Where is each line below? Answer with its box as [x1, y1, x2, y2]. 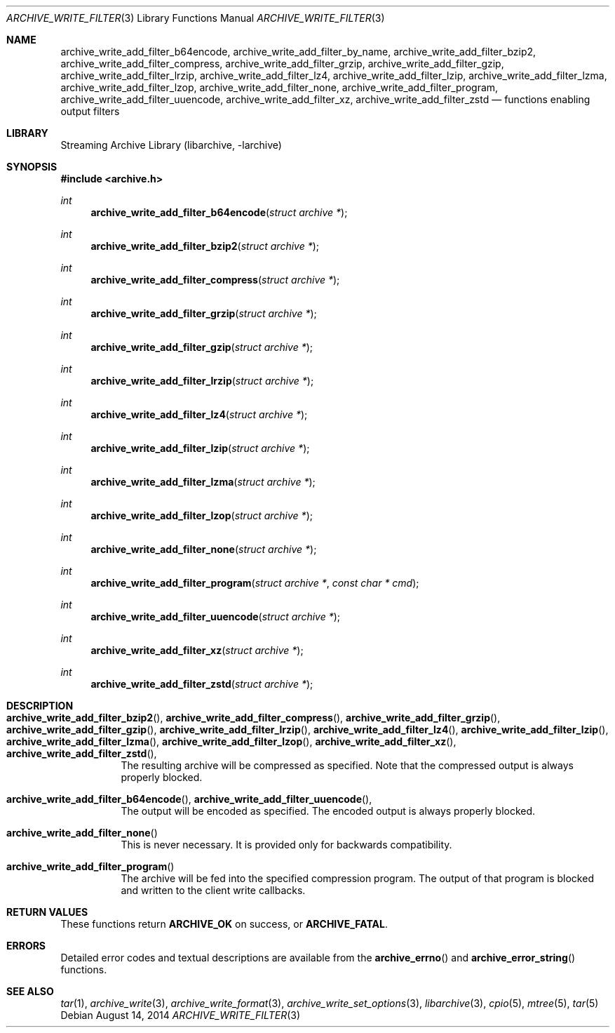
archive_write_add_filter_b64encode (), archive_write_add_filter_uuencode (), [6, 793, 372, 805]
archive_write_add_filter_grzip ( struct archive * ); [90, 307, 317, 319]
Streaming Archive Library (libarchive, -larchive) [60, 139, 282, 151]
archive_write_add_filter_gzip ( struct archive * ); [90, 341, 313, 353]
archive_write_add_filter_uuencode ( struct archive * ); [90, 611, 341, 622]
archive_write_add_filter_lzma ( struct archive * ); [90, 476, 316, 488]
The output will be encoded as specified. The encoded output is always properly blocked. [121, 805, 536, 817]
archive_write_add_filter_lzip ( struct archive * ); [90, 442, 310, 454]
